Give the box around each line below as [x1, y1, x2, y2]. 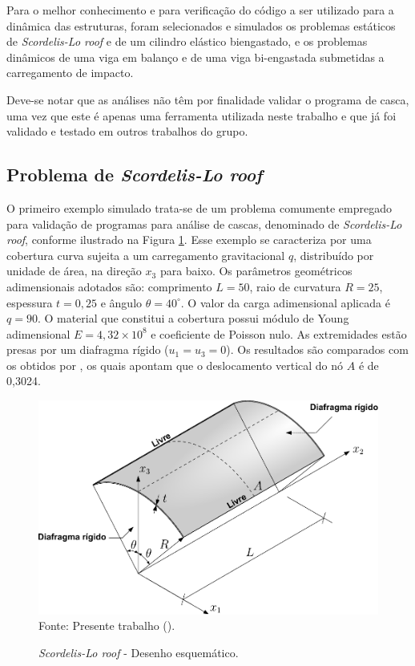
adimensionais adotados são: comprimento [6, 278, 212, 294]
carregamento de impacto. [6, 64, 134, 81]
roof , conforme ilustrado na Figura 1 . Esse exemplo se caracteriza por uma [6, 231, 372, 248]
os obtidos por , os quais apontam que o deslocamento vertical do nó [6, 356, 344, 373]
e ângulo [100, 294, 143, 311]
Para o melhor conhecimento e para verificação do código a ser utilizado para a [6, 2, 394, 18]
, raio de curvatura [249, 278, 341, 294]
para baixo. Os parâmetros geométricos [159, 262, 353, 279]
